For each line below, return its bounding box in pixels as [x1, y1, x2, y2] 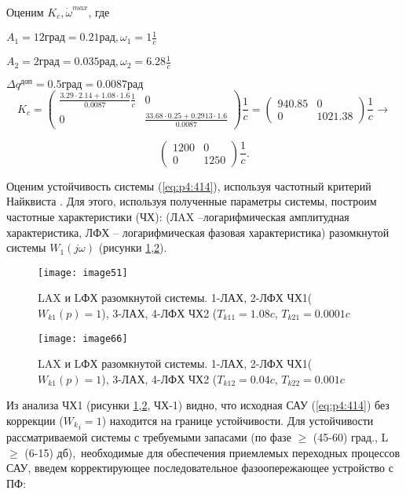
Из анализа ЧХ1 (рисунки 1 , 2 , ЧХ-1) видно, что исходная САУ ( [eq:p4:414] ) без [6, 397, 390, 413]
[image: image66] [38, 332, 128, 344]
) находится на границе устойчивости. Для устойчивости [101, 412, 374, 429]
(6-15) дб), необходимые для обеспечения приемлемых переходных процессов [24, 444, 401, 460]
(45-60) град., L [313, 429, 389, 445]
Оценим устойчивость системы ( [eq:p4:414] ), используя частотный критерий [6, 177, 371, 194]
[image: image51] [38, 267, 128, 278]
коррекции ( [6, 412, 64, 429]
